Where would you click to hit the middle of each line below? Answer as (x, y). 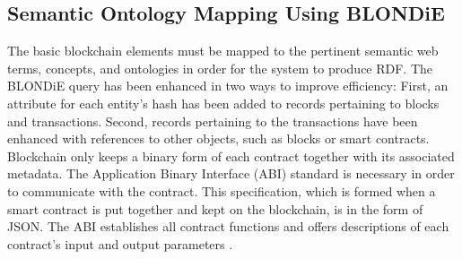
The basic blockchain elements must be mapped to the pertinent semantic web (223, 51)
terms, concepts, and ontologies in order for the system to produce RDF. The (220, 68)
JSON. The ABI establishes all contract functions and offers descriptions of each (228, 226)
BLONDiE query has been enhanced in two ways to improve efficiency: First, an (228, 86)
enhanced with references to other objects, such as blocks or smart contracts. (218, 138)
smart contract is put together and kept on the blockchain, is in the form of (215, 208)
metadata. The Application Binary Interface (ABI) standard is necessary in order (231, 173)
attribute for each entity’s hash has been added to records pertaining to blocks (223, 103)
